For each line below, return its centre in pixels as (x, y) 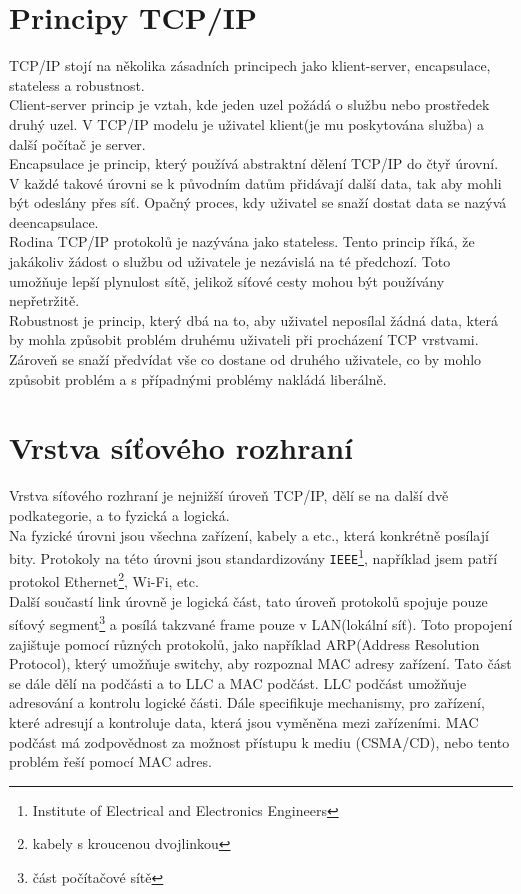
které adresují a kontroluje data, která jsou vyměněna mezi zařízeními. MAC (244, 721)
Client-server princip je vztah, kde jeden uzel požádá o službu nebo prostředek (249, 104)
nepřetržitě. (44, 300)
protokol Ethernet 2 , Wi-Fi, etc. (104, 580)
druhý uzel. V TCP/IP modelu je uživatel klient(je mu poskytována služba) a (247, 123)
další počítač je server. (77, 143)
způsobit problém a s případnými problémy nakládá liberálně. (198, 378)
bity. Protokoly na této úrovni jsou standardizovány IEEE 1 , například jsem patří (253, 556)
